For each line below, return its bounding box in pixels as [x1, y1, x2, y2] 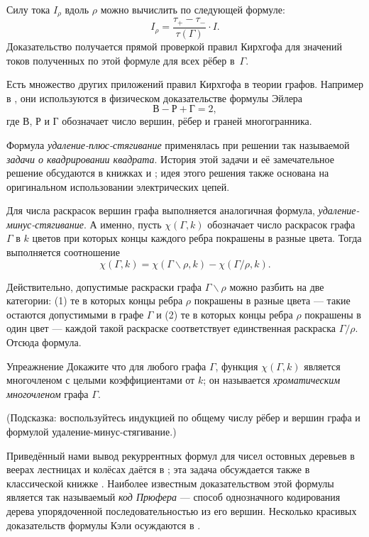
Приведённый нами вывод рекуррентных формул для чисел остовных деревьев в [6, 448, 355, 463]
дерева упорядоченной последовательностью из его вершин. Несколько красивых [6, 503, 357, 518]
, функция [215, 358, 258, 373]
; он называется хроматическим [203, 372, 341, 387]
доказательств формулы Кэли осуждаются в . [6, 517, 201, 532]
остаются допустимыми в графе [6, 306, 144, 321]
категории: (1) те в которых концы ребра [6, 293, 183, 308]
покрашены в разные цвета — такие [194, 293, 351, 308]
